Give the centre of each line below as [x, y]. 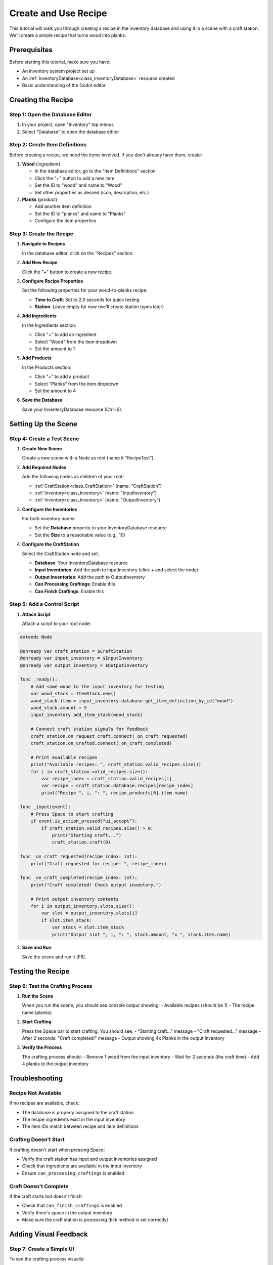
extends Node [36, 637]
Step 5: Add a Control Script [44, 604]
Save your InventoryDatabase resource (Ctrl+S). [72, 409]
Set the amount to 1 [55, 349]
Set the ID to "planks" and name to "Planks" [80, 214]
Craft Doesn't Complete [39, 1186]
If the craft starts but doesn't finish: [46, 1196]
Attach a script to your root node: [56, 624]
